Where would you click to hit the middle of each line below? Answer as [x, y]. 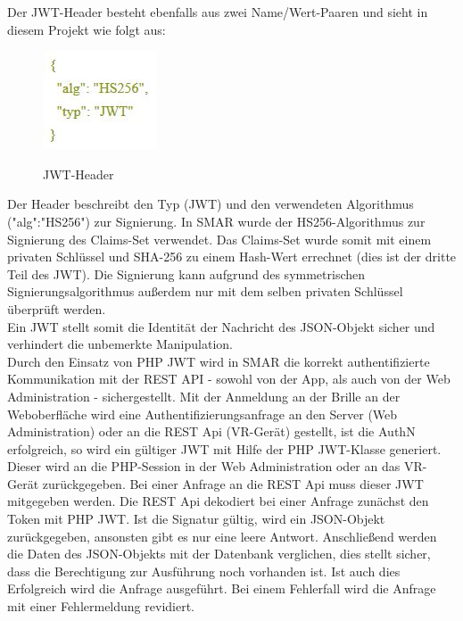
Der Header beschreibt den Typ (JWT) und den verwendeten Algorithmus [211, 204]
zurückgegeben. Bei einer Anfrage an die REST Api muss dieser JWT [233, 483]
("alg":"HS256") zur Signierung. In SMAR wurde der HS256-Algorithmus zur [216, 221]
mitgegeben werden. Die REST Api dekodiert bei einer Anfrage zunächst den [218, 501]
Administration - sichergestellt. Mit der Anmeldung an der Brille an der [204, 396]
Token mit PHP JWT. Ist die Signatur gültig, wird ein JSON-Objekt [196, 519]
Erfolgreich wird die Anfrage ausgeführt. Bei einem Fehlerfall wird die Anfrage [222, 588]
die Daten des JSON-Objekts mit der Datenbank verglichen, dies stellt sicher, [219, 554]
